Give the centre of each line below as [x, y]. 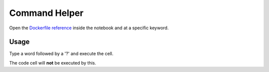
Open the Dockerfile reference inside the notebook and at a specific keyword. [89, 28]
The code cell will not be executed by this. [53, 63]
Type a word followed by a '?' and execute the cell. [61, 54]
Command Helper [46, 13]
